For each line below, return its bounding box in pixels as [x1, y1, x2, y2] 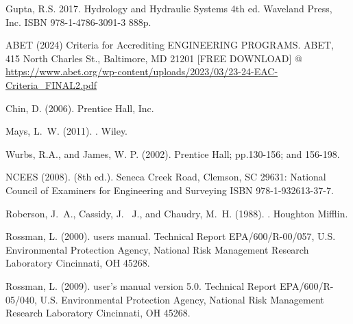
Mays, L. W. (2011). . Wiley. [5, 124, 128, 138]
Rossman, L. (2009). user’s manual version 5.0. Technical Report [5, 278, 277, 293]
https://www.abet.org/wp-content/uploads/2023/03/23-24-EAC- [5, 64, 278, 79]
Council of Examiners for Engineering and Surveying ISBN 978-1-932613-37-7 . [5, 183, 334, 197]
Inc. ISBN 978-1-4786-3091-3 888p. [5, 14, 151, 29]
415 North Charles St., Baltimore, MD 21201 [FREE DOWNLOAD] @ [5, 51, 302, 65]
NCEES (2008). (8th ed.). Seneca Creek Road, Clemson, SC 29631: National [5, 170, 326, 184]
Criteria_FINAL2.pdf [5, 77, 97, 92]
